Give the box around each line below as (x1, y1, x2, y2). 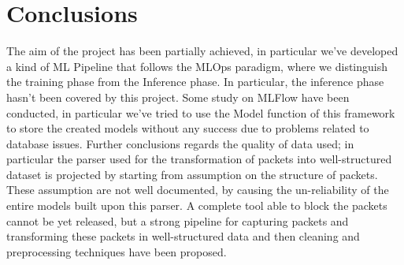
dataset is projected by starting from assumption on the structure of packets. (6, 166, 378, 182)
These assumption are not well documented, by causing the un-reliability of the (6, 181, 389, 198)
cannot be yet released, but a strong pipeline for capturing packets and (6, 212, 349, 229)
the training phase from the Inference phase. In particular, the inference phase (6, 73, 384, 90)
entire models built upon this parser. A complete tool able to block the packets (6, 197, 387, 214)
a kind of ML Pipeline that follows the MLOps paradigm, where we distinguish (6, 58, 388, 74)
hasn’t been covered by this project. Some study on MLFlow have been (6, 88, 350, 105)
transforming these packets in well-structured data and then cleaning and (6, 228, 360, 244)
